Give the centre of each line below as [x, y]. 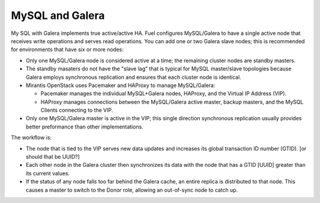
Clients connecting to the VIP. [77, 110]
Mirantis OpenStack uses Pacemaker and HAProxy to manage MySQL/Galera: [121, 85]
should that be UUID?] [53, 157]
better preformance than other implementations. [84, 127]
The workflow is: [31, 138]
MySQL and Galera [58, 15]
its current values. [48, 173]
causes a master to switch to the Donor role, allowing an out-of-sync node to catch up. [132, 190]
